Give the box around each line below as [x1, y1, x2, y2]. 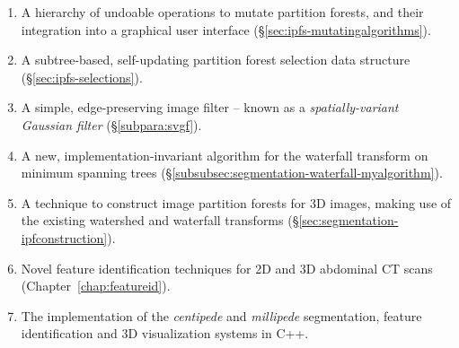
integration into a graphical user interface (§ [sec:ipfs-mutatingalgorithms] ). [21, 20, 431, 39]
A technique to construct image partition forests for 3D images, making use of [21, 193, 452, 212]
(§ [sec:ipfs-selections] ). [21, 67, 143, 86]
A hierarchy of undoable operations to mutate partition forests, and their [21, 3, 424, 21]
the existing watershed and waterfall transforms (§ [21, 211, 299, 230]
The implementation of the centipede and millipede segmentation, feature [21, 306, 422, 325]
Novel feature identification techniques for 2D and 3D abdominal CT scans [21, 258, 433, 277]
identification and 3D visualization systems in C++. [21, 324, 309, 343]
